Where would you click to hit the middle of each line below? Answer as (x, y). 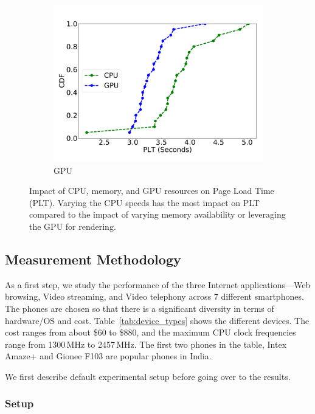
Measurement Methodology (93, 259)
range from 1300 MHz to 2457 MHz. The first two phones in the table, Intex (146, 344)
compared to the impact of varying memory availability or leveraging (157, 214)
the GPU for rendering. (73, 226)
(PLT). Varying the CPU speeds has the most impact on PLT (144, 202)
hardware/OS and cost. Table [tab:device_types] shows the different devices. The (157, 320)
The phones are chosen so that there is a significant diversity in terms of (140, 308)
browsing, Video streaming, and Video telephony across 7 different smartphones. (154, 296)
